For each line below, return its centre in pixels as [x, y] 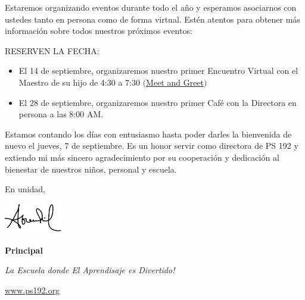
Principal [24, 250]
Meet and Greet [175, 82]
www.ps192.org [32, 290]
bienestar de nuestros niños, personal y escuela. [91, 169]
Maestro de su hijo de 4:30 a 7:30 [79, 82]
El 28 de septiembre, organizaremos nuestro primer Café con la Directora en [158, 102]
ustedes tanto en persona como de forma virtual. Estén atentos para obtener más [152, 19]
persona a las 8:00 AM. [61, 114]
